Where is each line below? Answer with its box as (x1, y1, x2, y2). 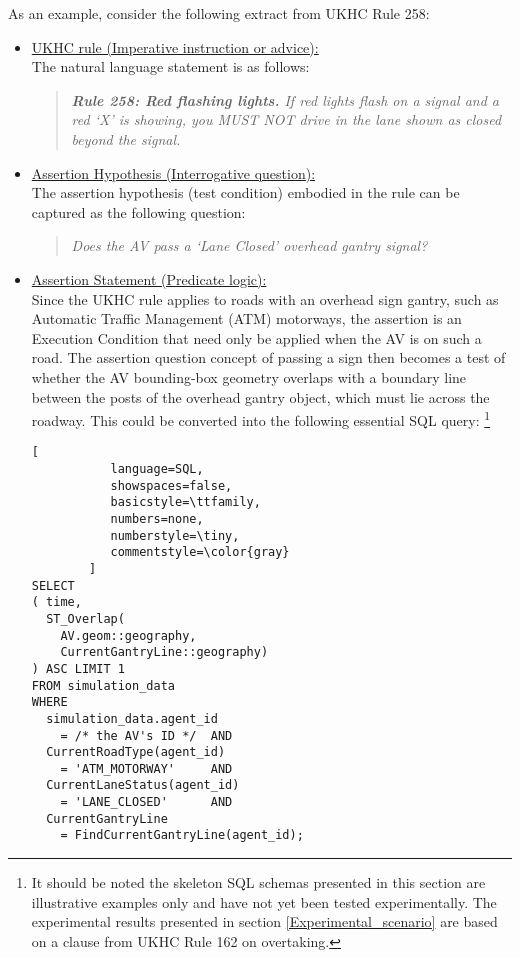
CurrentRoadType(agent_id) (46, 745, 226, 760)
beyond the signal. (71, 128, 181, 149)
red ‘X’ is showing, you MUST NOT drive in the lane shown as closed (71, 109, 502, 130)
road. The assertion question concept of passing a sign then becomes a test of (31, 347, 506, 368)
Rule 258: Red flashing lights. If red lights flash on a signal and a (71, 89, 499, 110)
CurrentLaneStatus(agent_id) (46, 778, 240, 793)
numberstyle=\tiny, (110, 528, 240, 543)
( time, (31, 595, 82, 610)
